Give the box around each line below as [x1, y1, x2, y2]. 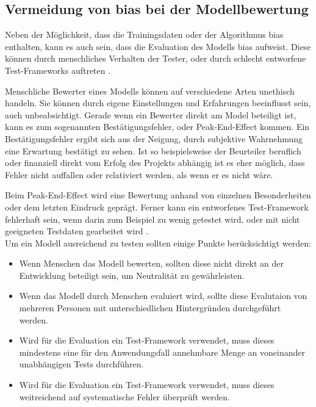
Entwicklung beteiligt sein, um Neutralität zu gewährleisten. [19, 268, 245, 281]
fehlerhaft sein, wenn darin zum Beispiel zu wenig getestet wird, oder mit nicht [5, 212, 300, 225]
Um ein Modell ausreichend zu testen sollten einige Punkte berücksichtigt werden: [5, 236, 311, 249]
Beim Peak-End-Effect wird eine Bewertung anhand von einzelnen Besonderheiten [5, 189, 311, 201]
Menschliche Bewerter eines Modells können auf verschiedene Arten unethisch [5, 84, 295, 97]
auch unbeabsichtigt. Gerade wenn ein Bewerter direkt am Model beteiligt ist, [5, 108, 296, 121]
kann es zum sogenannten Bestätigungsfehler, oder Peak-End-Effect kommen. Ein [5, 120, 310, 133]
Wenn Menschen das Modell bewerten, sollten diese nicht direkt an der [19, 257, 284, 270]
